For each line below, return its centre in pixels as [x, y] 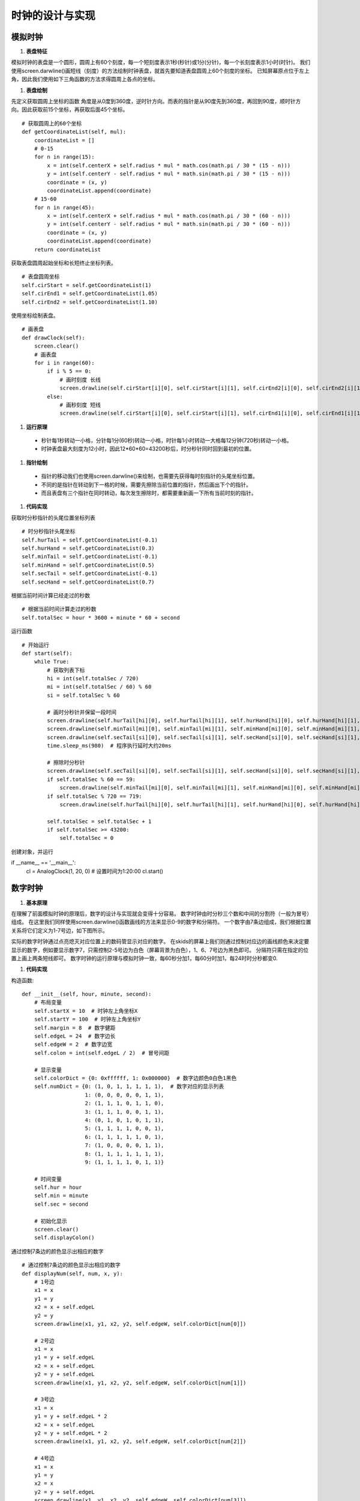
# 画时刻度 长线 [80, 379]
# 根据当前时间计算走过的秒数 [59, 609]
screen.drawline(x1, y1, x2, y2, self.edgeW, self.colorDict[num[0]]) [140, 1324]
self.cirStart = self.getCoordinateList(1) [87, 285]
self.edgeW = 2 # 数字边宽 [73, 1044]
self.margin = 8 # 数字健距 [75, 1028]
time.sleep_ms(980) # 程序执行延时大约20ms [109, 746]
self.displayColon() [64, 1238]
